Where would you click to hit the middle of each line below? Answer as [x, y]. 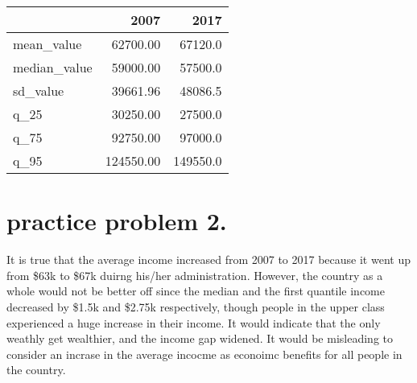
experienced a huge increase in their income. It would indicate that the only [194, 322]
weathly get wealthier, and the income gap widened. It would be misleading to [200, 338]
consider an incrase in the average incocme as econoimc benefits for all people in [204, 354]
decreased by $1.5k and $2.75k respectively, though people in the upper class [196, 306]
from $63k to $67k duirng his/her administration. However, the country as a [195, 275]
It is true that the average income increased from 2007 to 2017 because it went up [208, 259]
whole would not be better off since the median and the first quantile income [196, 291]
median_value [53, 67]
